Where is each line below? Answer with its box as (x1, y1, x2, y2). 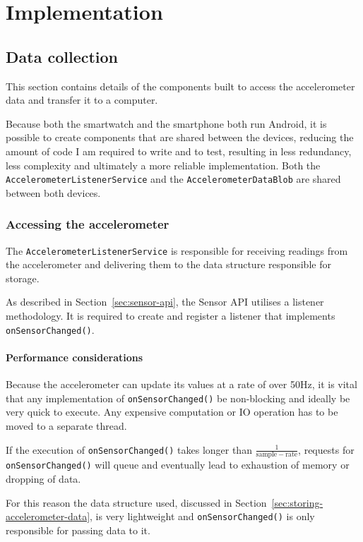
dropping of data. (6, 471, 81, 486)
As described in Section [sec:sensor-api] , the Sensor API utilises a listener (6, 294, 324, 309)
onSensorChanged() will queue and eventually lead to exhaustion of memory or (6, 457, 350, 472)
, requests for (298, 442, 355, 457)
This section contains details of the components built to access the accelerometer (6, 78, 355, 93)
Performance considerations (6, 349, 143, 364)
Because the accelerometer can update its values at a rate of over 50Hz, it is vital (6, 377, 357, 392)
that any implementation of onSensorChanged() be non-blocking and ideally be (6, 390, 350, 405)
